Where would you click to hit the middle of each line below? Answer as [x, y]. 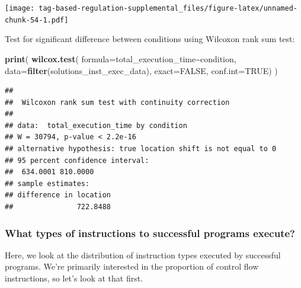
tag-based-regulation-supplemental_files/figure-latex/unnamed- [168, 8]
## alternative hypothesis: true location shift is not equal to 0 [141, 149]
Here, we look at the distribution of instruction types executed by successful [143, 255]
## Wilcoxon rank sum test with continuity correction [117, 102]
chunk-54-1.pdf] [37, 20]
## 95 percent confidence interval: [77, 160]
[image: [20, 8]
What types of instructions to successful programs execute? [150, 233]
